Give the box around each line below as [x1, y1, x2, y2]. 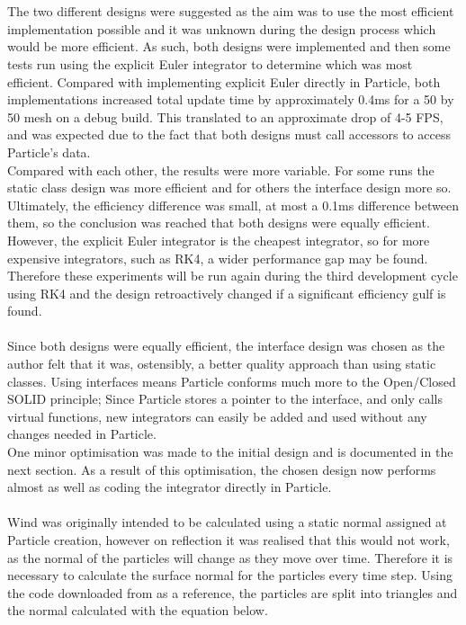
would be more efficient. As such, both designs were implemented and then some [7, 37, 451, 56]
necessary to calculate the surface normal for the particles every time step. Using [7, 566, 453, 585]
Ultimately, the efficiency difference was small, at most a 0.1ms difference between [7, 195, 459, 214]
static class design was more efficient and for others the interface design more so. [7, 178, 452, 197]
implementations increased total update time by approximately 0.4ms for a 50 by [7, 90, 454, 109]
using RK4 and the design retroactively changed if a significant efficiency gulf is [7, 283, 446, 302]
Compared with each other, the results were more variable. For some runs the [7, 160, 435, 179]
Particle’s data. [7, 142, 91, 161]
